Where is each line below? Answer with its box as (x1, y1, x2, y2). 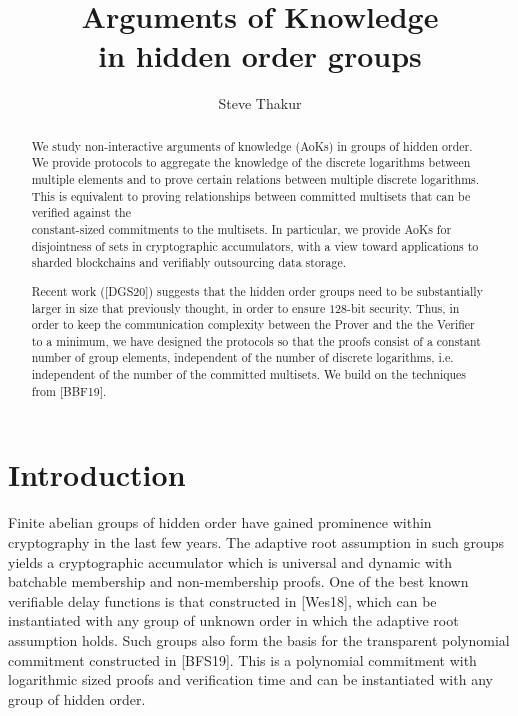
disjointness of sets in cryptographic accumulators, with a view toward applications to (31, 237, 479, 254)
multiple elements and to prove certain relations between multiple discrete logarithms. (31, 171, 480, 188)
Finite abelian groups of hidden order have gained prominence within (8, 512, 432, 533)
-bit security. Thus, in (347, 299, 460, 316)
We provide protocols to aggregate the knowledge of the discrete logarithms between (31, 154, 471, 171)
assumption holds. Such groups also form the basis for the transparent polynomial (8, 629, 510, 650)
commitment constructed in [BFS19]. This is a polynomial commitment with (8, 649, 477, 670)
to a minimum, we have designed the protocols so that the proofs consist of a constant (31, 332, 481, 349)
